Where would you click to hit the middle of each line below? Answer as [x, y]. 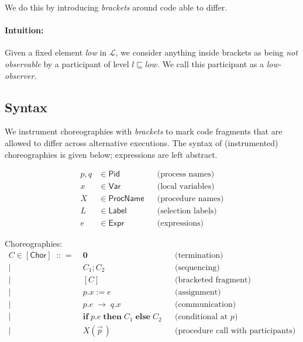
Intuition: [24, 30]
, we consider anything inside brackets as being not [206, 52]
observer [20, 75]
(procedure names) [190, 199]
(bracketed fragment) [213, 280]
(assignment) [198, 293]
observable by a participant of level [67, 63]
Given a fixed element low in [56, 52]
